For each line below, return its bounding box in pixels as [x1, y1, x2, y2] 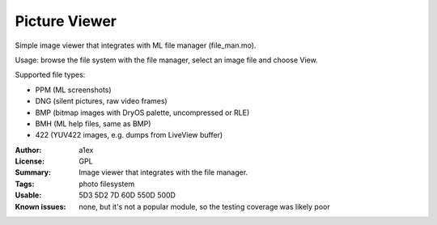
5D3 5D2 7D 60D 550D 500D [78, 190, 176, 200]
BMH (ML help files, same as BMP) [35, 118, 151, 129]
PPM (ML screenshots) [35, 85, 112, 95]
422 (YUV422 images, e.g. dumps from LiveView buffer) [35, 130, 223, 140]
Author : [15, 145, 42, 155]
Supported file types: [15, 70, 86, 80]
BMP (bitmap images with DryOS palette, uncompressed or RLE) [35, 108, 250, 117]
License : [15, 156, 45, 166]
